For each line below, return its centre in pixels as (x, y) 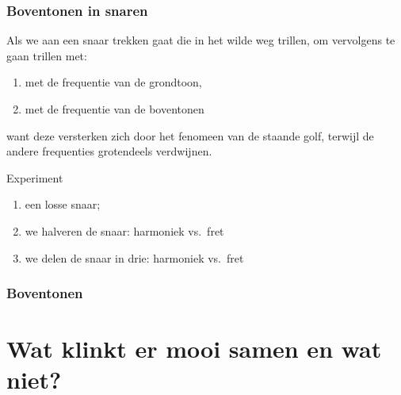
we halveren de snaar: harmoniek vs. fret (124, 230)
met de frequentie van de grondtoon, (113, 82)
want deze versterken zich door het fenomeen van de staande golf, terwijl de (190, 135)
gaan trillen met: (47, 55)
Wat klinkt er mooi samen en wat (194, 349)
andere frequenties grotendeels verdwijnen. (109, 151)
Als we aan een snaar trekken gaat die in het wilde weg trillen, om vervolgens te (201, 40)
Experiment (35, 177)
